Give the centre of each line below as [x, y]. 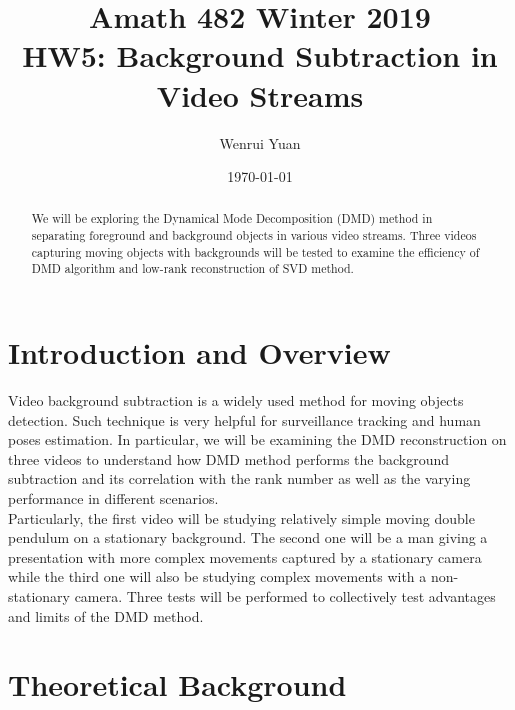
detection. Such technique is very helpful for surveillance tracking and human [244, 419]
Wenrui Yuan [260, 142]
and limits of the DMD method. [106, 615]
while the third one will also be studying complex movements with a [217, 576]
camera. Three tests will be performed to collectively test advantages [285, 595]
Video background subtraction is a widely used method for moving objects [236, 400]
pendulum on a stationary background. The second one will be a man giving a [248, 537]
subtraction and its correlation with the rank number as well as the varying [239, 478]
